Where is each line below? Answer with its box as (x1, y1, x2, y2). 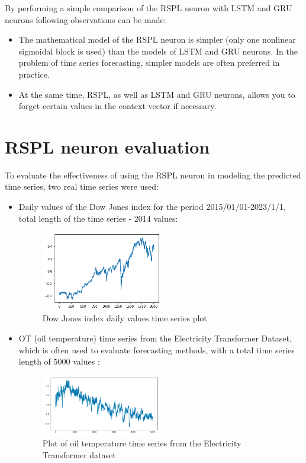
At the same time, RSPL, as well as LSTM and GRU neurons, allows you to (18, 88, 295, 100)
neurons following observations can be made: (5, 13, 166, 25)
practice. (18, 68, 50, 80)
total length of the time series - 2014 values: (18, 212, 178, 224)
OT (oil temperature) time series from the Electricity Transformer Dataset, (18, 332, 292, 344)
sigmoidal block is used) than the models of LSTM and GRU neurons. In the (18, 44, 298, 57)
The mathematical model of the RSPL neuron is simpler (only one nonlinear (18, 33, 296, 46)
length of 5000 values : (18, 355, 100, 368)
